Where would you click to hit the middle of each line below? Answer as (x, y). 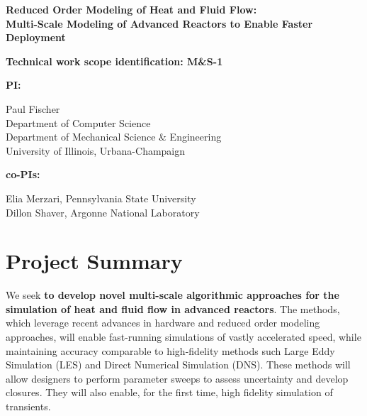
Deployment (36, 37)
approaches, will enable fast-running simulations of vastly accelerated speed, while (183, 337)
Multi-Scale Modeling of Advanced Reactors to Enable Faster (159, 23)
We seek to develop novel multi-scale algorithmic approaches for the (173, 295)
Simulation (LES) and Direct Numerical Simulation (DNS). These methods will (178, 365)
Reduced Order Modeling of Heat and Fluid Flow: (131, 9)
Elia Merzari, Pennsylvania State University (101, 198)
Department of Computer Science (78, 122)
